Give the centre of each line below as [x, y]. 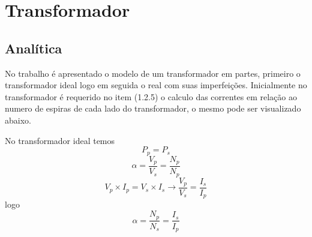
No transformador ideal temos [60, 140]
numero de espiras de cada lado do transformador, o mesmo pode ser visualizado [153, 108]
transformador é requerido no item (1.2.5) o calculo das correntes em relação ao [151, 96]
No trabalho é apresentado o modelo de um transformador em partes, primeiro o [153, 73]
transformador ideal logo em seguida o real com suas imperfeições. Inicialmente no [156, 85]
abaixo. [18, 120]
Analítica [34, 48]
